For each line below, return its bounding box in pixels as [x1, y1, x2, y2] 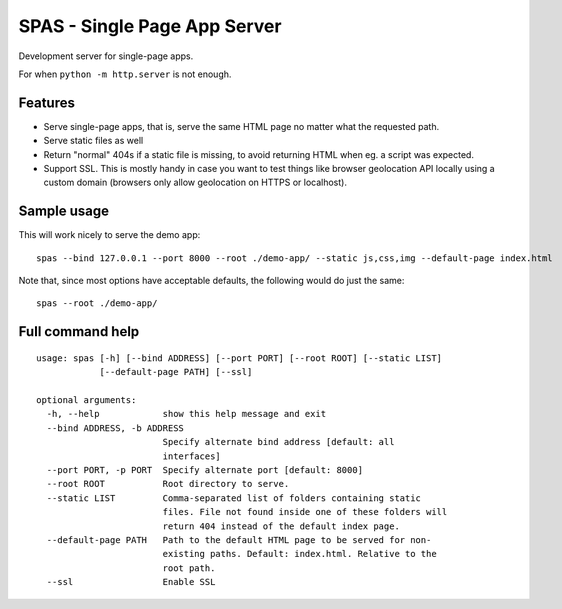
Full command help [18, 323, 140, 340]
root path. [162, 562, 216, 574]
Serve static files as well [43, 135, 144, 147]
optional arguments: [36, 395, 137, 406]
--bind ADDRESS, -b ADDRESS [46, 422, 185, 434]
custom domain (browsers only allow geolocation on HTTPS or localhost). [43, 176, 347, 189]
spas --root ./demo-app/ [36, 298, 158, 309]
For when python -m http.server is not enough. [18, 68, 232, 80]
